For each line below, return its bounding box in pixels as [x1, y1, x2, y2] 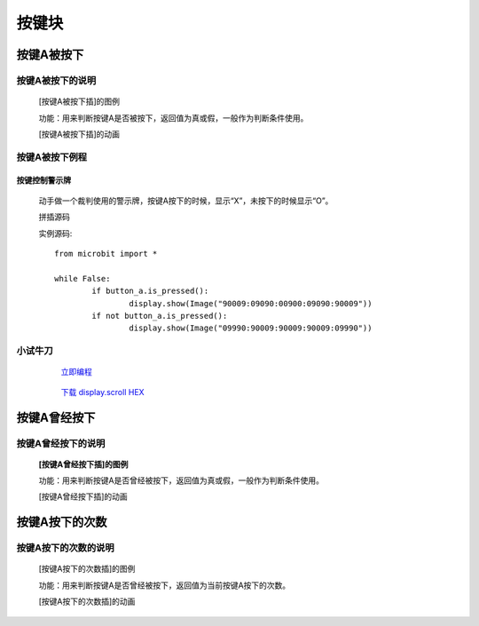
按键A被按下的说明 [16, 74, 97, 86]
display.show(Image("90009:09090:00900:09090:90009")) [129, 298, 373, 308]
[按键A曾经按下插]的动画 [38, 491, 128, 502]
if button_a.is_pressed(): [91, 286, 209, 297]
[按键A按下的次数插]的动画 [38, 596, 136, 607]
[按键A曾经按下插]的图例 [38, 458, 129, 470]
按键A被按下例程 [16, 151, 88, 163]
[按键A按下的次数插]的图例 [38, 564, 136, 574]
